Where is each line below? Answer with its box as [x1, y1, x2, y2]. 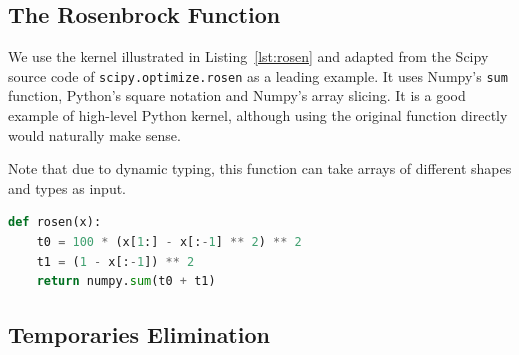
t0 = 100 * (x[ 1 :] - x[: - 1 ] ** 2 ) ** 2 [36, 235, 302, 250]
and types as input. [8, 177, 127, 198]
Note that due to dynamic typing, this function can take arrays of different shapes [8, 158, 512, 179]
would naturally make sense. [8, 124, 181, 145]
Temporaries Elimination [8, 319, 270, 350]
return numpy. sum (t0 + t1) [36, 274, 216, 289]
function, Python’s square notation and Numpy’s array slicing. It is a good [8, 85, 466, 106]
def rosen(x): [8, 215, 102, 230]
